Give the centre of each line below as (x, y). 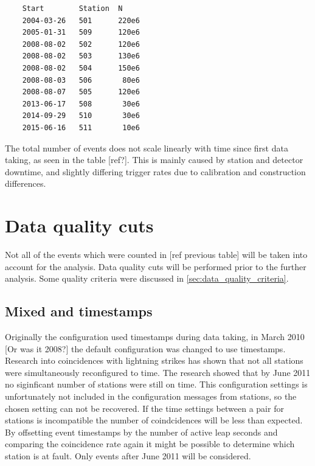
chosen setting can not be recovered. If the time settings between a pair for (144, 408)
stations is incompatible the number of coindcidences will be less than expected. (154, 420)
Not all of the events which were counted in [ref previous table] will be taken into (156, 255)
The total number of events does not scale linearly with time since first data (147, 148)
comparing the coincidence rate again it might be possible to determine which (150, 444)
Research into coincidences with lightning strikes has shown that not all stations (154, 360)
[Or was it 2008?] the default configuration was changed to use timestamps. (145, 348)
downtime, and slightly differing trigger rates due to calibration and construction (155, 171)
